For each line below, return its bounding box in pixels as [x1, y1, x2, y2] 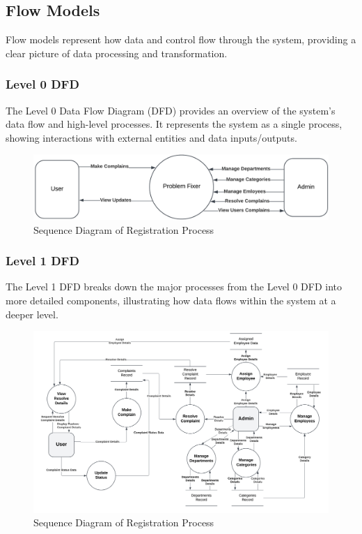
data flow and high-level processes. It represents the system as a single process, [6, 117, 343, 131]
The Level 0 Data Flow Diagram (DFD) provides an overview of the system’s [6, 103, 336, 117]
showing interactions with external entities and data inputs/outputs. [6, 130, 297, 144]
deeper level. [6, 306, 58, 321]
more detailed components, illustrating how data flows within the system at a [6, 292, 336, 307]
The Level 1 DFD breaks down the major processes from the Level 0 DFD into [6, 279, 343, 294]
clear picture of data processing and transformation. [6, 45, 228, 60]
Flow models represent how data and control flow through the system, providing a [6, 32, 356, 47]
